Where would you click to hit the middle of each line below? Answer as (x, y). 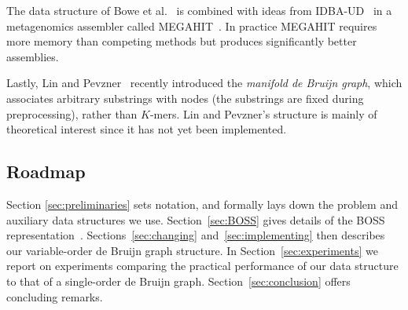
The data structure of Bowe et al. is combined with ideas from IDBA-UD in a (199, 10)
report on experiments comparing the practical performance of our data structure (202, 266)
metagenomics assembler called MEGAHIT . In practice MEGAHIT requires (192, 26)
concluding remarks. (55, 296)
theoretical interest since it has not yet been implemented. (147, 129)
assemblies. (33, 56)
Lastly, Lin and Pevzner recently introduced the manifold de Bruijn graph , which (204, 83)
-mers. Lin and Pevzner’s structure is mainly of (263, 113)
